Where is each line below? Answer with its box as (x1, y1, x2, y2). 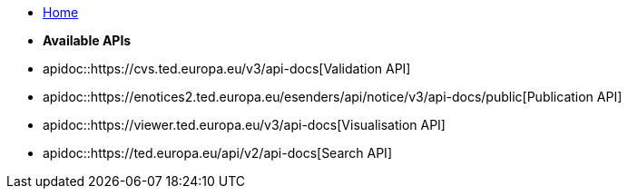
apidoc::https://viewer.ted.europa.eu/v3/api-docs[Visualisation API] (43, 117, 446, 132)
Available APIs (43, 33, 132, 48)
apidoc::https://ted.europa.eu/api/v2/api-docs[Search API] (43, 145, 392, 161)
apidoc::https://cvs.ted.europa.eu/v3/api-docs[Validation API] (43, 61, 411, 76)
